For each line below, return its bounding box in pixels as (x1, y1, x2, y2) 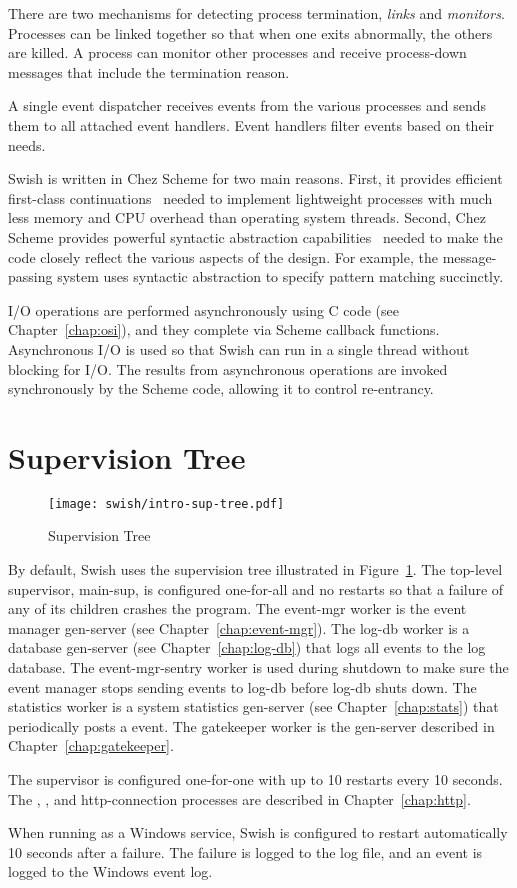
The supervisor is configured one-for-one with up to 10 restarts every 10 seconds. (8, 769, 503, 789)
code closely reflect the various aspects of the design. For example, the (8, 246, 438, 267)
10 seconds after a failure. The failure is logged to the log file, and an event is (8, 841, 483, 862)
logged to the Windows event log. (8, 861, 213, 882)
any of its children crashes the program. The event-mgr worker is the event (8, 598, 467, 619)
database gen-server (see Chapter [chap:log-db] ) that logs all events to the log (8, 637, 486, 658)
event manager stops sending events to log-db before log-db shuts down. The (8, 676, 477, 697)
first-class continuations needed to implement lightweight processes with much (8, 187, 493, 208)
